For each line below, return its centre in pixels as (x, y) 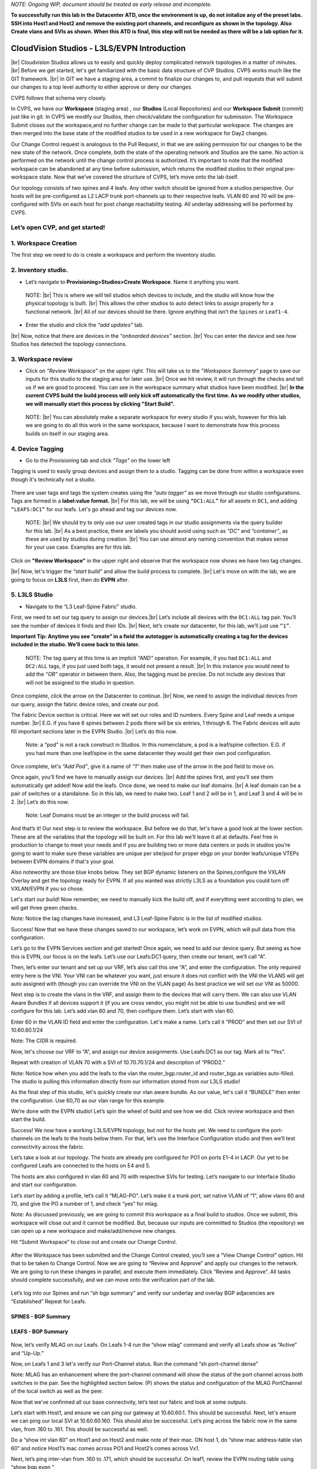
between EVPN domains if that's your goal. (63, 861)
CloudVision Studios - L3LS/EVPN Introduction (98, 48)
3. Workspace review (42, 359)
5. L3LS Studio (32, 595)
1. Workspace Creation (44, 243)
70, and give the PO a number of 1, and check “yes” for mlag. (85, 1203)
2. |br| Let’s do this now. (40, 801)
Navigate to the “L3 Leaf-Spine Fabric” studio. (81, 606)
